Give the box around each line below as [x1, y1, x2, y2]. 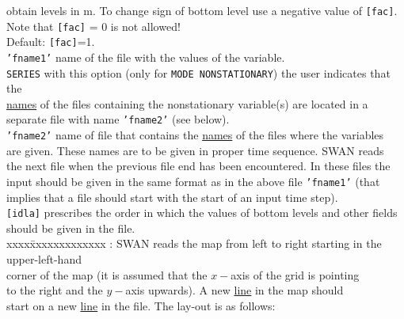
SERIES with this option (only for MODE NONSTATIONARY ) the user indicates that [6, 64, 391, 81]
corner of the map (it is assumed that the [6, 266, 208, 283]
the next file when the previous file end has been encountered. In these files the [6, 158, 391, 174]
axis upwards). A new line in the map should [125, 282, 344, 298]
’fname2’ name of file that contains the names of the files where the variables [6, 127, 384, 143]
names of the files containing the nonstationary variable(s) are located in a [6, 95, 368, 112]
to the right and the [6, 282, 103, 298]
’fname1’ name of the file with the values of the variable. [6, 48, 285, 65]
